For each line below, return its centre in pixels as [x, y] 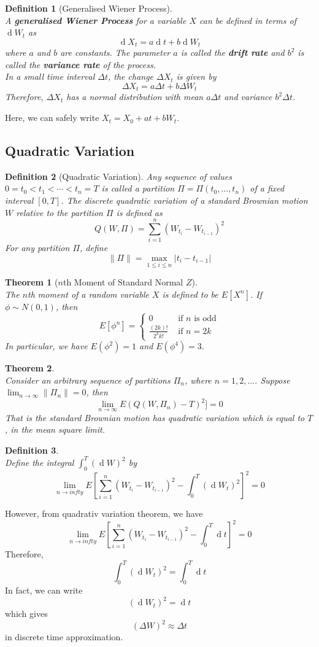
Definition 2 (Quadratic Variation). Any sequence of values [118, 176]
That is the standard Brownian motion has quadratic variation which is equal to [155, 417]
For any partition [37, 248]
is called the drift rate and [233, 52]
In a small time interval [50, 76]
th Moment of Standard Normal [123, 282]
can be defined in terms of [248, 20]
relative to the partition [60, 212]
